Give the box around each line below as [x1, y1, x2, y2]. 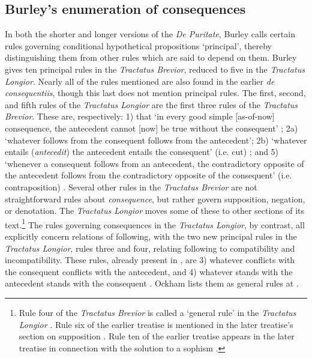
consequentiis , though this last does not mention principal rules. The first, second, [5, 86, 306, 99]
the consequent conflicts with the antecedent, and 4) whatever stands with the [5, 265, 293, 278]
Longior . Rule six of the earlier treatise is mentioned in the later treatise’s [19, 318, 293, 330]
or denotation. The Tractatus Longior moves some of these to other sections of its [5, 204, 305, 217]
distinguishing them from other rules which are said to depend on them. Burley [5, 51, 297, 64]
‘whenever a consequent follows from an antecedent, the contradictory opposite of [5, 157, 304, 169]
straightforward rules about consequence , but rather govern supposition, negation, [5, 192, 305, 205]
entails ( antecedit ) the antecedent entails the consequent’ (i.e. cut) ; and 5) [5, 145, 279, 158]
